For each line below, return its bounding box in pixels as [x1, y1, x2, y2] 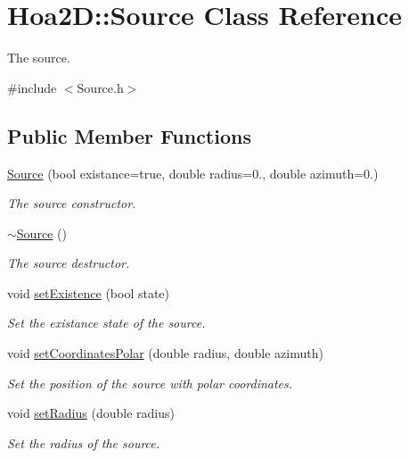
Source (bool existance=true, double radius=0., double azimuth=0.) [7, 163, 379, 182]
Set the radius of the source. [7, 433, 160, 452]
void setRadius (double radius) [7, 404, 175, 422]
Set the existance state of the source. [7, 313, 206, 332]
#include [7, 78, 57, 96]
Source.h [77, 78, 124, 96]
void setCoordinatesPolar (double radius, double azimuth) [7, 344, 323, 362]
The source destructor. [7, 254, 130, 272]
